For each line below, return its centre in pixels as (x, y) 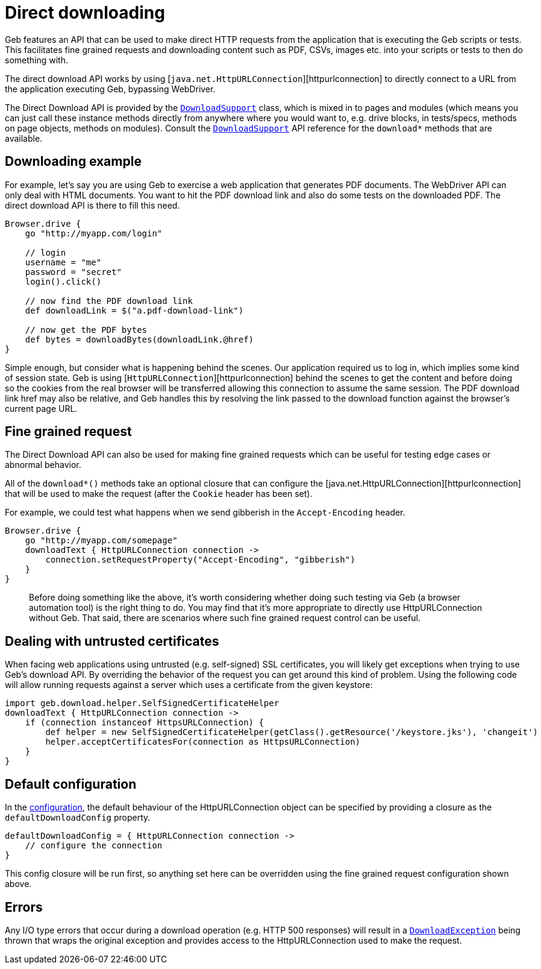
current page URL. (41, 408)
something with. (36, 60)
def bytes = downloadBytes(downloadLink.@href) (139, 339)
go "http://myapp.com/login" (94, 233)
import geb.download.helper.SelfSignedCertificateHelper (142, 703)
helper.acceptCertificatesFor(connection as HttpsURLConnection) (203, 742)
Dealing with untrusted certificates (112, 641)
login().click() (63, 281)
